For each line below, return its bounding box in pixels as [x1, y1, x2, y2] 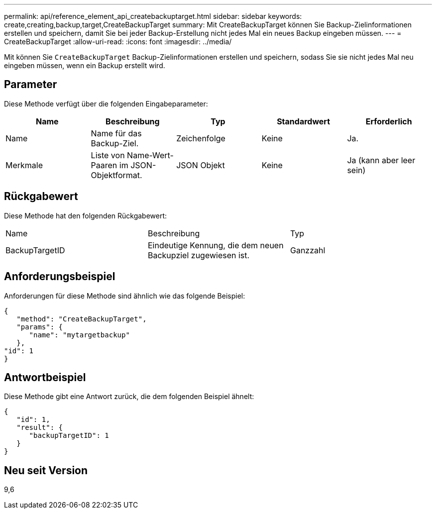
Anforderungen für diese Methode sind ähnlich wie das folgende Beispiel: [4, 291, 245, 300]
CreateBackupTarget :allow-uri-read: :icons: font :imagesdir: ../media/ [4, 37, 232, 46]
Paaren [91, 160, 117, 170]
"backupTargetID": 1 [29, 431, 109, 440]
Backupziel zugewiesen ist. [147, 250, 250, 260]
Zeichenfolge [176, 133, 225, 143]
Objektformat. [91, 170, 142, 180]
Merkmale [5, 160, 43, 170]
